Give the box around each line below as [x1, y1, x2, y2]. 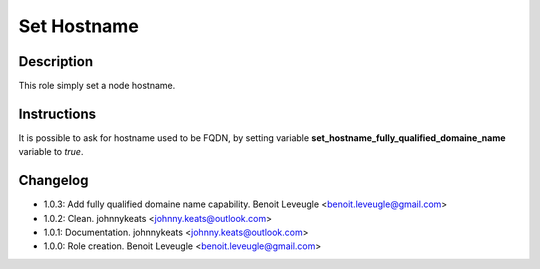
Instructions [18, 105, 97, 122]
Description [18, 53, 94, 70]
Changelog [18, 172, 89, 189]
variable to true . [18, 146, 84, 158]
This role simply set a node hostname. [18, 80, 176, 92]
